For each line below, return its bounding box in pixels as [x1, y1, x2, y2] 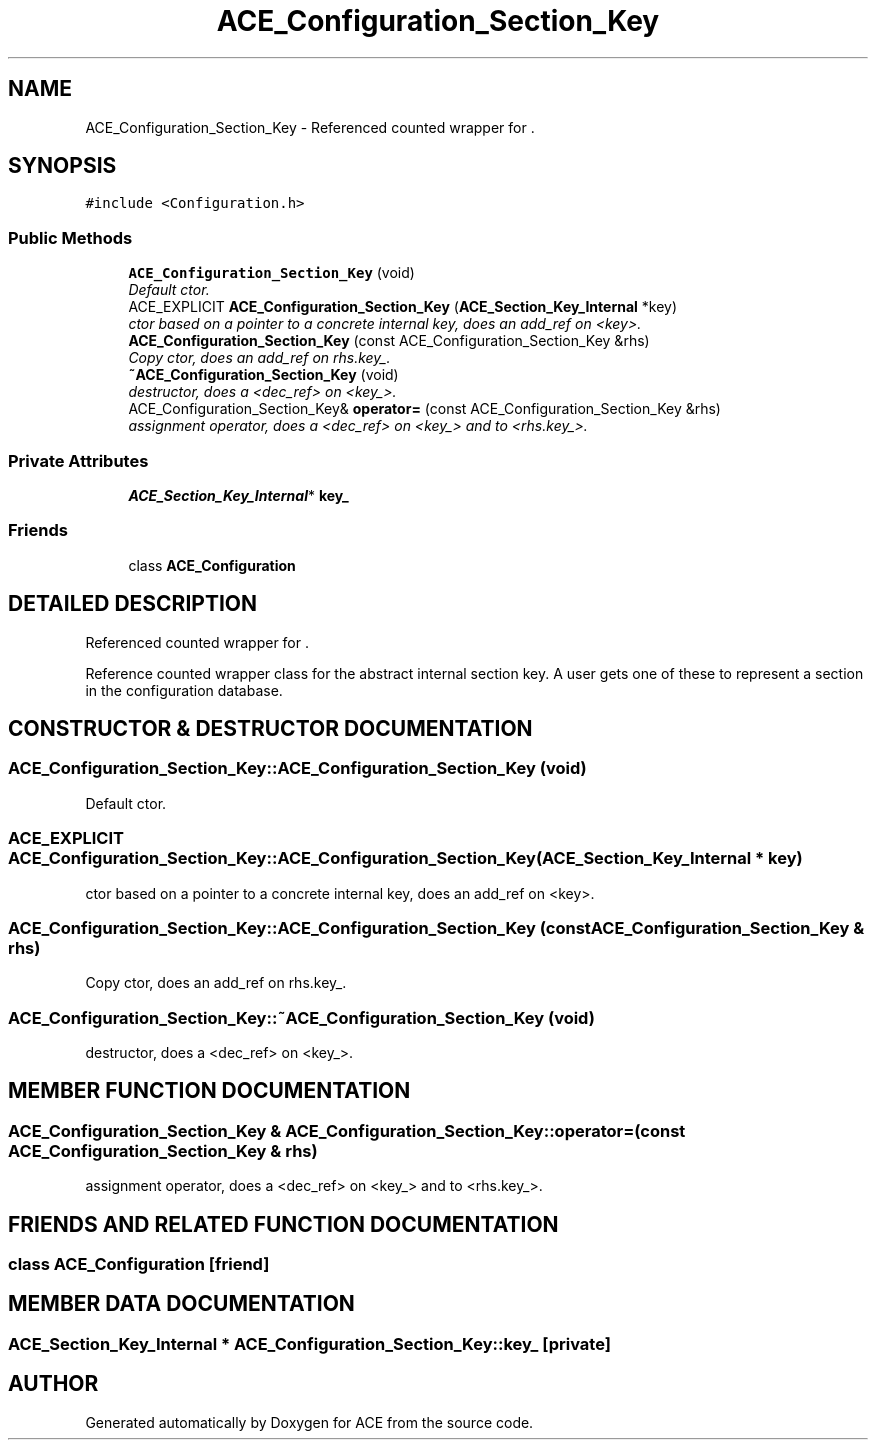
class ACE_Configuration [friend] [8, 1254, 270, 1275]
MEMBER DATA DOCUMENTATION [8, 1291, 355, 1317]
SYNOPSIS [8, 153, 117, 179]
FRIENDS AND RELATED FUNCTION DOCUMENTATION [8, 1211, 559, 1237]
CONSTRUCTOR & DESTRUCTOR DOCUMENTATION [8, 715, 533, 741]
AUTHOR [8, 1371, 99, 1397]
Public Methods [8, 227, 133, 248]
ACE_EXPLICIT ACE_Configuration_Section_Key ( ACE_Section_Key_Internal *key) [128, 298, 678, 316]
